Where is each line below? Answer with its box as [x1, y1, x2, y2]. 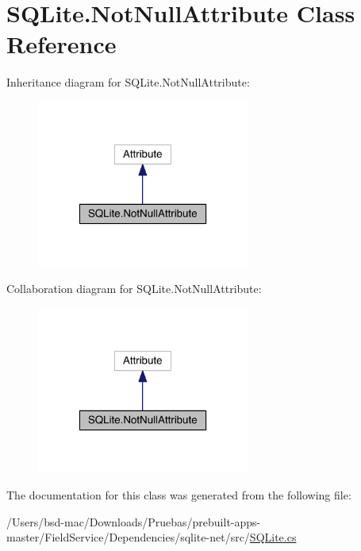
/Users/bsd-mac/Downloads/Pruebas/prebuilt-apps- [6, 513, 261, 530]
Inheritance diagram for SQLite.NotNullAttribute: [6, 74, 250, 91]
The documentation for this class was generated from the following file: [6, 487, 351, 503]
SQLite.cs [249, 529, 297, 545]
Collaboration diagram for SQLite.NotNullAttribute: [6, 280, 262, 297]
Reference [6, 28, 117, 60]
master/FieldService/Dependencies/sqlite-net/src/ [6, 529, 250, 545]
